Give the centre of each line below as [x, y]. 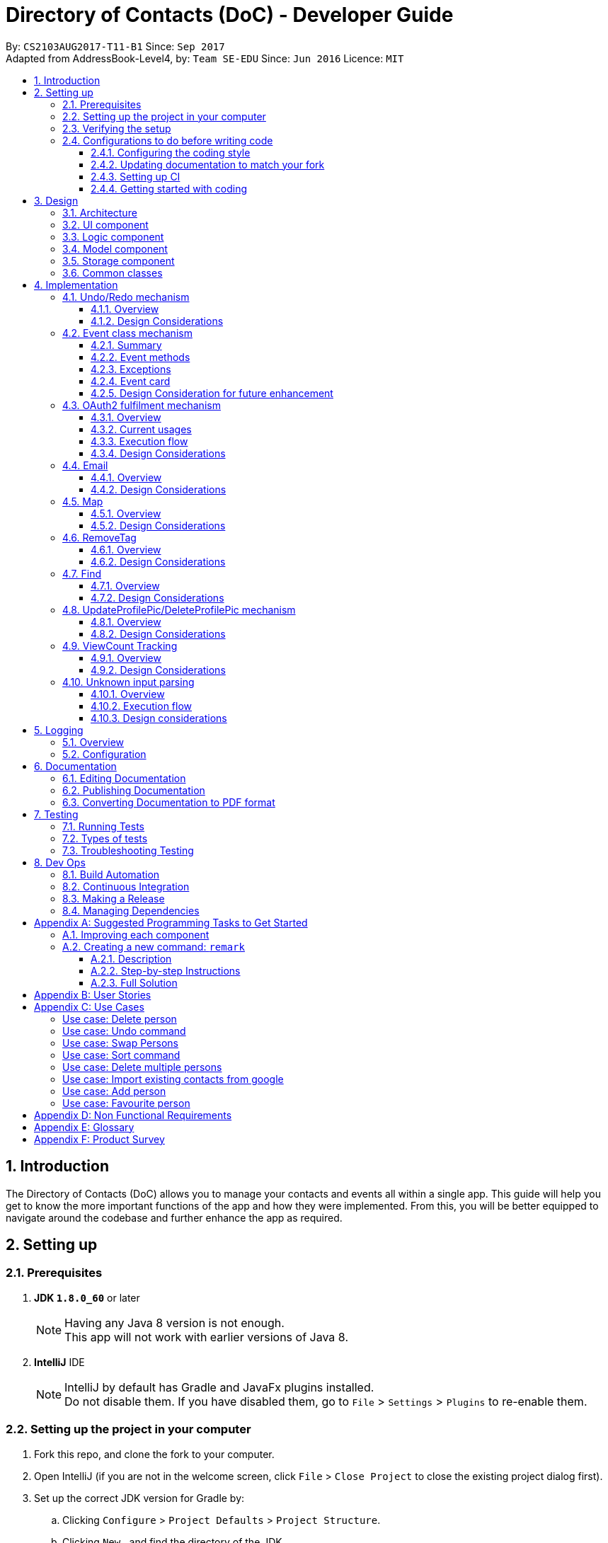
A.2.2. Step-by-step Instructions [166, 970]
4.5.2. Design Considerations [158, 525]
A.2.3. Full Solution [134, 982]
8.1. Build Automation [111, 874]
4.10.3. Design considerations [159, 718]
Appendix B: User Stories [93, 994]
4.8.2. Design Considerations [158, 633]
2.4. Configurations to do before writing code [168, 140]
